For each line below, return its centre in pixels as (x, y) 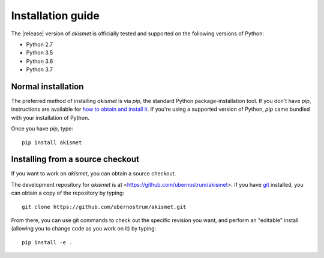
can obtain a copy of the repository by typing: (67, 193)
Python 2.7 (40, 44)
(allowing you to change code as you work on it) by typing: (84, 229)
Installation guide (55, 16)
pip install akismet (52, 142)
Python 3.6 (40, 61)
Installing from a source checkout (75, 160)
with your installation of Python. (50, 117)
